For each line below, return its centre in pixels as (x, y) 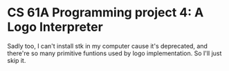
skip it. (17, 60)
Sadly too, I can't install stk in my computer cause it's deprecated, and (107, 46)
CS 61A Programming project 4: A (106, 13)
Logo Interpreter (55, 27)
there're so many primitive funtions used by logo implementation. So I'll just (114, 53)
